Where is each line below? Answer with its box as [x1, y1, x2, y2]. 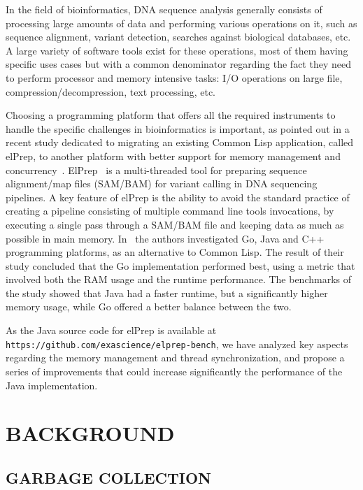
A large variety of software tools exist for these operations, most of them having [6, 43, 348, 57]
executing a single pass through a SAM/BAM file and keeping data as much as [6, 217, 344, 231]
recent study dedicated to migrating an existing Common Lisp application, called [6, 135, 354, 150]
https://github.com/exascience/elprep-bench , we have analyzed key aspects [6, 336, 348, 351]
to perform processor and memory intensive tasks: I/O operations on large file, [6, 70, 343, 85]
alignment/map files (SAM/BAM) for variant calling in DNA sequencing [6, 176, 318, 191]
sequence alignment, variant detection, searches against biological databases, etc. [6, 29, 351, 44]
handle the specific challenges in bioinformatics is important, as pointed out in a [6, 121, 350, 136]
